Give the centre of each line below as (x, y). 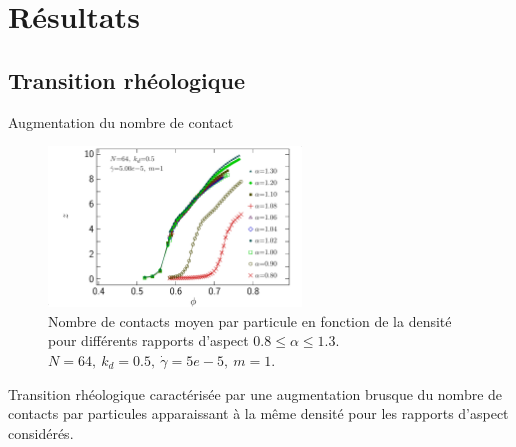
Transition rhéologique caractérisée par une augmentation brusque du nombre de (255, 393)
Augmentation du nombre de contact (121, 121)
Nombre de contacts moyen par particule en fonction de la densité (250, 320)
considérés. (41, 432)
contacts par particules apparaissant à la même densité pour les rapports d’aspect (258, 413)
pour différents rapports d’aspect (148, 340)
